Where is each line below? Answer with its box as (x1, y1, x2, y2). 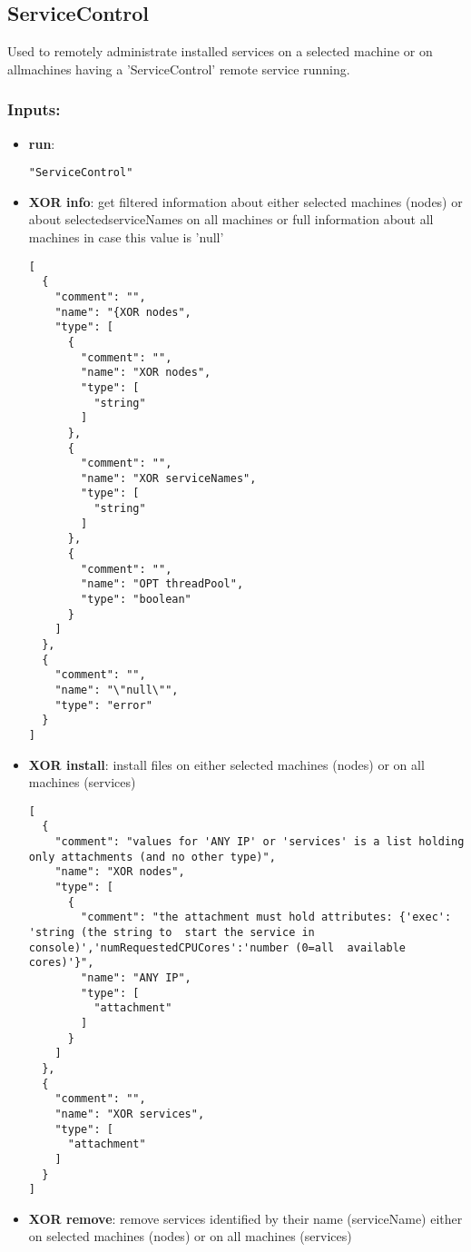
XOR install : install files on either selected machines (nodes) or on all (28, 754, 425, 774)
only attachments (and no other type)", (28, 850, 276, 863)
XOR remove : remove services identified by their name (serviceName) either (28, 1208, 463, 1227)
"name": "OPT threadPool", (81, 577, 244, 591)
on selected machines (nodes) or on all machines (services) (28, 1227, 352, 1246)
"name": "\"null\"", (54, 684, 179, 697)
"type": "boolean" (81, 593, 191, 606)
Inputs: (7, 98, 61, 121)
